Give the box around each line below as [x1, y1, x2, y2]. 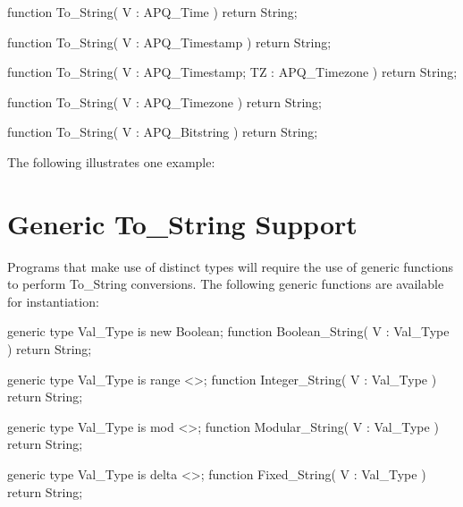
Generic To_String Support [7, 205, 358, 241]
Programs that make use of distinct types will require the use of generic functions [7, 257, 453, 275]
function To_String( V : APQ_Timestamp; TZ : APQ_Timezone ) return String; [7, 63, 458, 81]
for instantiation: [7, 292, 99, 310]
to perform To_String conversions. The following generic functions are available [7, 275, 444, 293]
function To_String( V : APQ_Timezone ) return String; [7, 92, 322, 111]
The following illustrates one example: [7, 152, 215, 171]
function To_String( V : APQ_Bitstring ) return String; [7, 123, 318, 141]
